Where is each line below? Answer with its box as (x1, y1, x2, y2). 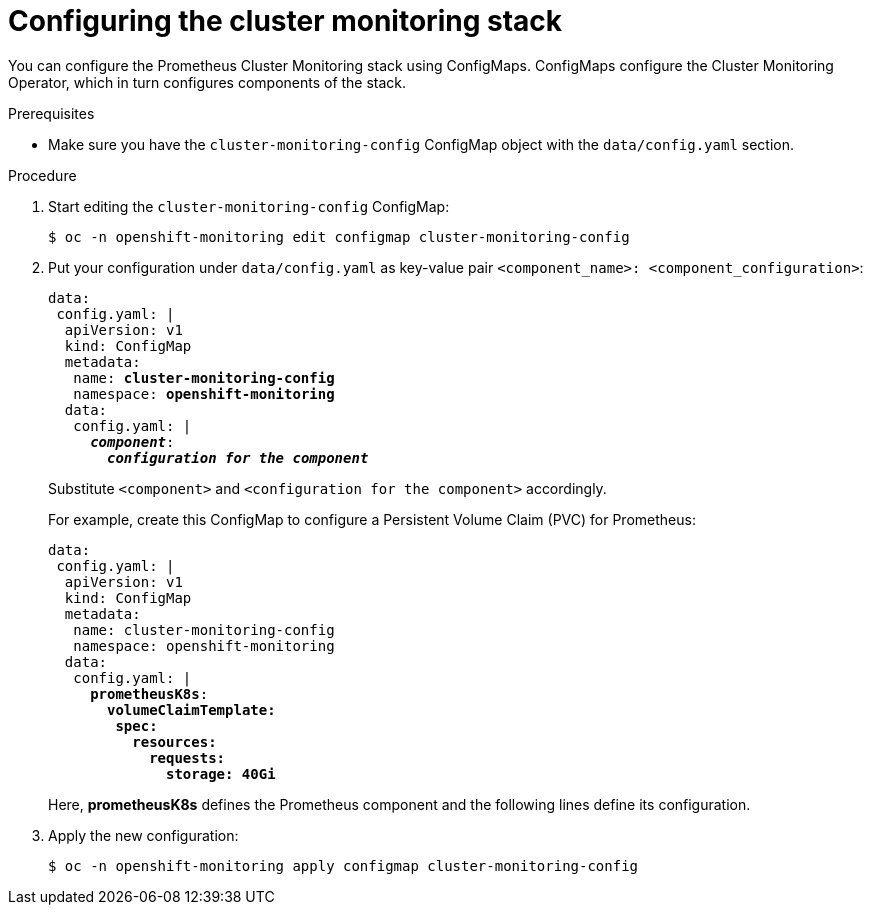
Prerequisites (8, 104, 95, 122)
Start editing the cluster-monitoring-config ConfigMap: (48, 197, 450, 215)
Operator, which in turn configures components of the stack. (8, 73, 407, 91)
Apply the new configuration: (48, 826, 239, 844)
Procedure (8, 166, 77, 184)
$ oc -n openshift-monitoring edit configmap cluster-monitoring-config (48, 228, 630, 245)
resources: (132, 733, 217, 750)
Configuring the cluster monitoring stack (8, 4, 563, 38)
